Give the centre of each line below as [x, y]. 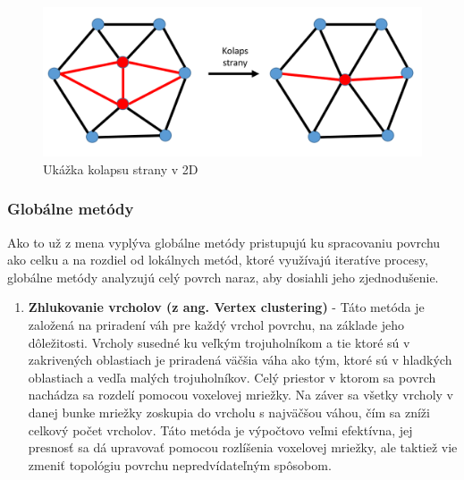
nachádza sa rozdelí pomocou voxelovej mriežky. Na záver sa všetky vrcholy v [240, 395]
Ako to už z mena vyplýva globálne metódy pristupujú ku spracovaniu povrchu [224, 242]
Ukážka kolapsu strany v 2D [121, 168]
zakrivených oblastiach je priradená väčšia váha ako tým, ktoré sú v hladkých [240, 360]
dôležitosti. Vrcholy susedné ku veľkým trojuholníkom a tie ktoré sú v [219, 342]
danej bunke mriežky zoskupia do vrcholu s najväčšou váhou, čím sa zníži [229, 413]
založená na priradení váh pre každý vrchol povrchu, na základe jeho [216, 325]
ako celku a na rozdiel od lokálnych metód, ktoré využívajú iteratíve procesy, [218, 260]
